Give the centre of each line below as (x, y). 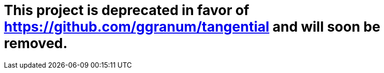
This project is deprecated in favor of (127, 10)
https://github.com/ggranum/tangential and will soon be (192, 27)
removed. (36, 43)
